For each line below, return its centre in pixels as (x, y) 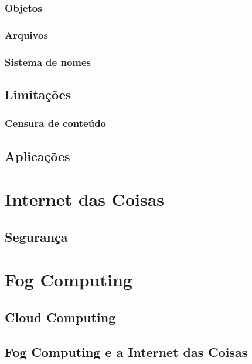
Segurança (36, 236)
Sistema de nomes (48, 61)
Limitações (38, 94)
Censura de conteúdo (55, 123)
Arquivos (26, 34)
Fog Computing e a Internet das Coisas (126, 351)
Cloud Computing (60, 317)
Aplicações (38, 156)
